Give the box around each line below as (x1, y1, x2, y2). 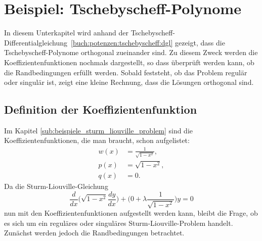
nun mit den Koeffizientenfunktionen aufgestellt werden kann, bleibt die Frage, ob (4, 208, 258, 218)
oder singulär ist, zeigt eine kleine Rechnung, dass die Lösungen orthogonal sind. (4, 77, 254, 87)
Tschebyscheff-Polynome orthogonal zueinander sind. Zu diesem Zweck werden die (4, 47, 258, 58)
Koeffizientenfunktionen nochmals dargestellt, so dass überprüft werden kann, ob (4, 57, 254, 67)
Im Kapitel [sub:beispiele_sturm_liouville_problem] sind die (4, 125, 193, 135)
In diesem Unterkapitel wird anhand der (4, 27, 128, 38)
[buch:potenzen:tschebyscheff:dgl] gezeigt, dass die (71, 37, 225, 47)
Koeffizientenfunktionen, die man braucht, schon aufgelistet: (4, 135, 190, 146)
